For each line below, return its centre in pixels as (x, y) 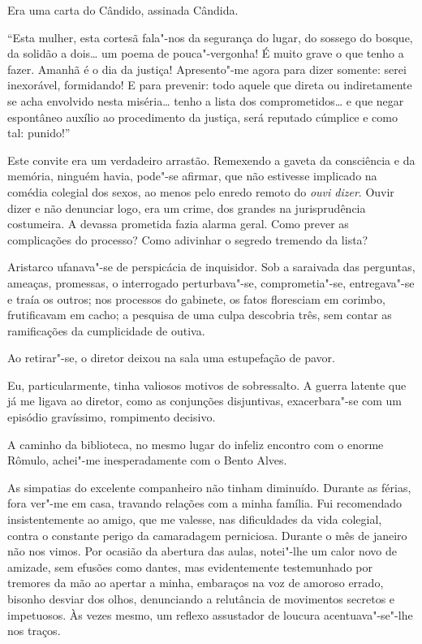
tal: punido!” (39, 133)
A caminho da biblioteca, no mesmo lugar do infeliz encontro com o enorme (196, 444)
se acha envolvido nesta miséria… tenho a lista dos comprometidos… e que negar (206, 100)
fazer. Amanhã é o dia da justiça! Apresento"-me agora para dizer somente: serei (207, 69)
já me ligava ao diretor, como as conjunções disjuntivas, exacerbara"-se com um (205, 401)
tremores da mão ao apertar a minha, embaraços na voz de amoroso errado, (196, 583)
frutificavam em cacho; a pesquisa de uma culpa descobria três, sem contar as (200, 315)
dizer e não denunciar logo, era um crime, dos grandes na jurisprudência (187, 207)
